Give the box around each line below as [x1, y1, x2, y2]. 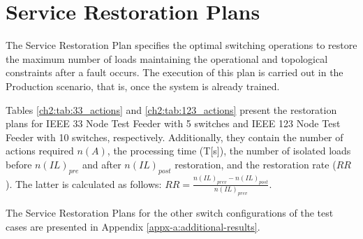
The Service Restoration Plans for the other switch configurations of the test [6, 205, 334, 220]
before [6, 157, 32, 171]
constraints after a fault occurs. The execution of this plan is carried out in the [6, 65, 343, 80]
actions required [6, 143, 74, 158]
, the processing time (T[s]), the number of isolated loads [107, 143, 351, 158]
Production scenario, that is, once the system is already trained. [6, 78, 280, 93]
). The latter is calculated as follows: [6, 176, 162, 191]
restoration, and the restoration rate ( [175, 157, 336, 171]
